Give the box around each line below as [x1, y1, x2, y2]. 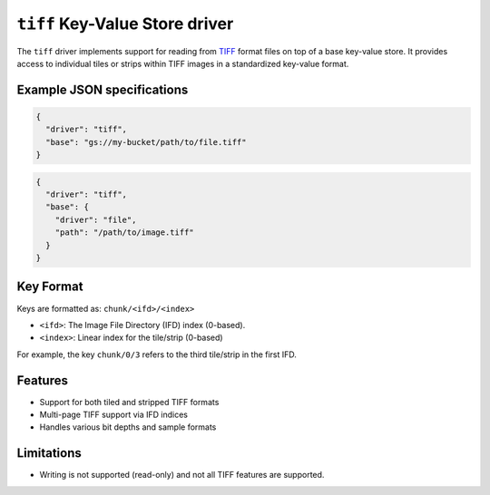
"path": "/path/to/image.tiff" [54, 228, 194, 238]
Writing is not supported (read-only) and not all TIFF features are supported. [39, 470, 325, 480]
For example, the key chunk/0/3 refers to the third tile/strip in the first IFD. [16, 349, 297, 360]
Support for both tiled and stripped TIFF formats [39, 396, 220, 407]
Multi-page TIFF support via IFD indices [39, 409, 188, 420]
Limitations [16, 445, 82, 461]
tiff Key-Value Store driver [16, 14, 234, 34]
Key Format [16, 279, 83, 295]
